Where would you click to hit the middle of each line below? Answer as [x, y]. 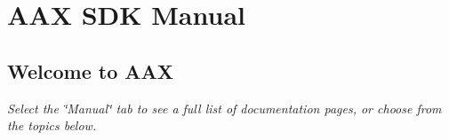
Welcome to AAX [91, 70]
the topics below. [52, 125]
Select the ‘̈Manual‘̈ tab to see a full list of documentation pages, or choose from [224, 108]
